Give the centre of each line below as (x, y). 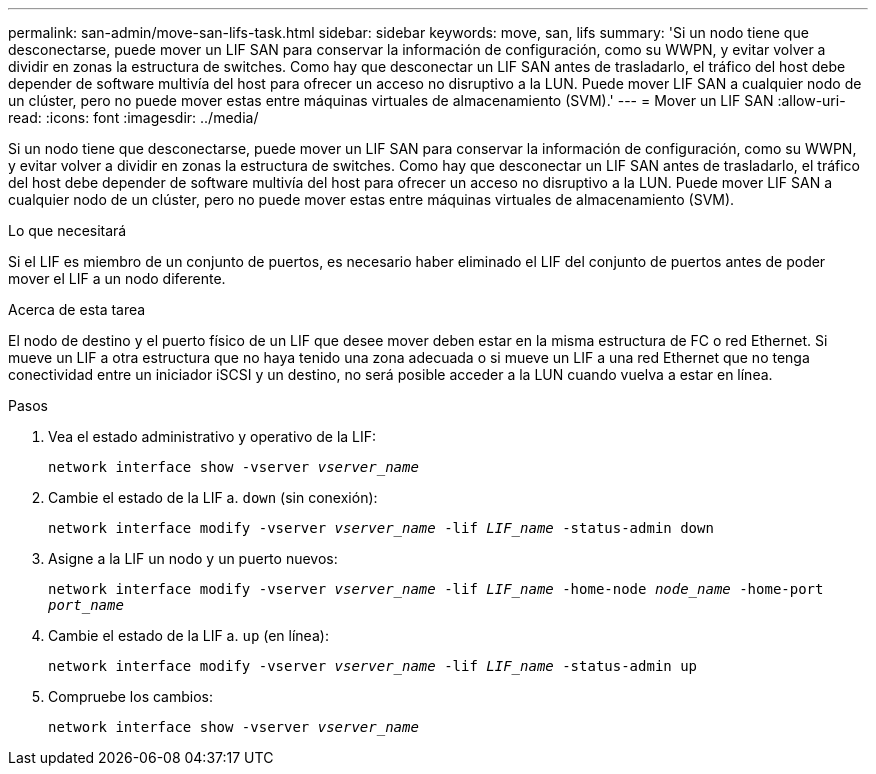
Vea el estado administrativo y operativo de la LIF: (212, 436)
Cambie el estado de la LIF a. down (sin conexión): (213, 497)
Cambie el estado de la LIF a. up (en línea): (188, 635)
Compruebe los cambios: (130, 696)
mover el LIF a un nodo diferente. (117, 278)
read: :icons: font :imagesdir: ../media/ (133, 117)
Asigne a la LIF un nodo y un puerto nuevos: (193, 558)
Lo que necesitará (67, 230)
